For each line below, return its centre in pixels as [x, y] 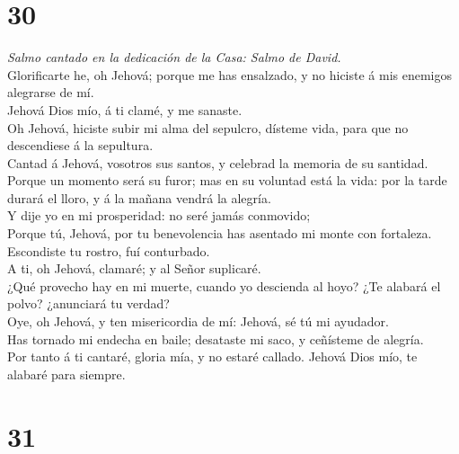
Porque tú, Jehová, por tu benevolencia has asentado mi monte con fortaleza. [220, 233]
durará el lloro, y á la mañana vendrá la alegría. [139, 197]
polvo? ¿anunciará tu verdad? [88, 303]
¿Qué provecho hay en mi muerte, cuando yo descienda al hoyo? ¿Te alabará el [224, 285]
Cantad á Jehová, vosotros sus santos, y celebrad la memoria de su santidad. [218, 162]
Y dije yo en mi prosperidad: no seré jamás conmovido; [159, 215]
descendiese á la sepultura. [80, 145]
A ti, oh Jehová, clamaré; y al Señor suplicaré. [134, 268]
